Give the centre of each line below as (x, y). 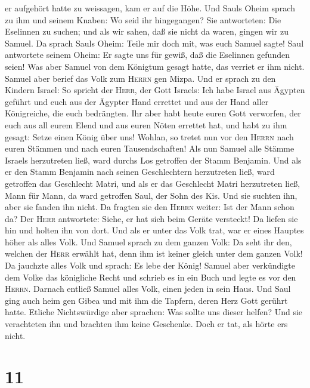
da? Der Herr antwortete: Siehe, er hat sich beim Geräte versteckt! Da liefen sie (151, 218)
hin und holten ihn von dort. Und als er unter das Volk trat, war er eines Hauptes (154, 230)
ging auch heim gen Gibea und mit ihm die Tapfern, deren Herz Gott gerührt (146, 300)
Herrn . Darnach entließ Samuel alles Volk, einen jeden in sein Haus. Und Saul (148, 289)
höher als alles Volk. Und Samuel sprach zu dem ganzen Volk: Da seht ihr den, (148, 241)
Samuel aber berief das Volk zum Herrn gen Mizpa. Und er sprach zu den (140, 78)
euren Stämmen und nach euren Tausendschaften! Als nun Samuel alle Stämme (150, 148)
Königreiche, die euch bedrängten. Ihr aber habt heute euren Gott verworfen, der (153, 113)
